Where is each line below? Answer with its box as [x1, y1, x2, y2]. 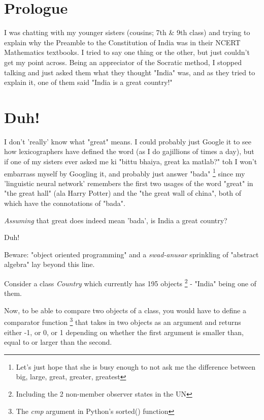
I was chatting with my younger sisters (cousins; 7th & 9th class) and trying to [4, 27, 250, 38]
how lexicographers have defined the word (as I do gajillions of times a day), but [4, 146, 254, 157]
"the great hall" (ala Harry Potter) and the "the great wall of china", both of [4, 188, 242, 198]
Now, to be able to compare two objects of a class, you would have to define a [4, 305, 246, 315]
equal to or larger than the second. [4, 337, 112, 347]
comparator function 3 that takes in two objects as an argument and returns [4, 315, 241, 327]
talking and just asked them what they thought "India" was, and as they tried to [4, 67, 255, 77]
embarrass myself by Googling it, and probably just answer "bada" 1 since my [4, 166, 245, 178]
